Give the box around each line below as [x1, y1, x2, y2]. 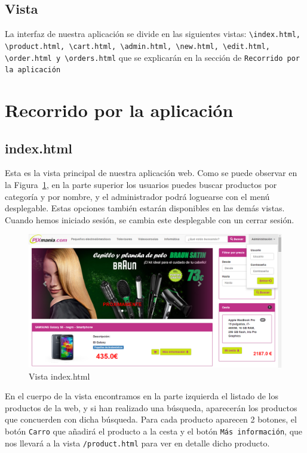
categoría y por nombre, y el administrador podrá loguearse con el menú [5, 190, 270, 202]
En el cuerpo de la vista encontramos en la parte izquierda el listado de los [5, 390, 278, 402]
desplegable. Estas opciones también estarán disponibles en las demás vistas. [5, 202, 285, 214]
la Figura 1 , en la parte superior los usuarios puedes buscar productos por [5, 178, 277, 190]
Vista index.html [29, 369, 90, 382]
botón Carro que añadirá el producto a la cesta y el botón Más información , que [5, 424, 303, 437]
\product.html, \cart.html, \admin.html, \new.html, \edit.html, [5, 42, 270, 51]
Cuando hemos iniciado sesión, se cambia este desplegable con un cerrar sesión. [5, 213, 294, 226]
